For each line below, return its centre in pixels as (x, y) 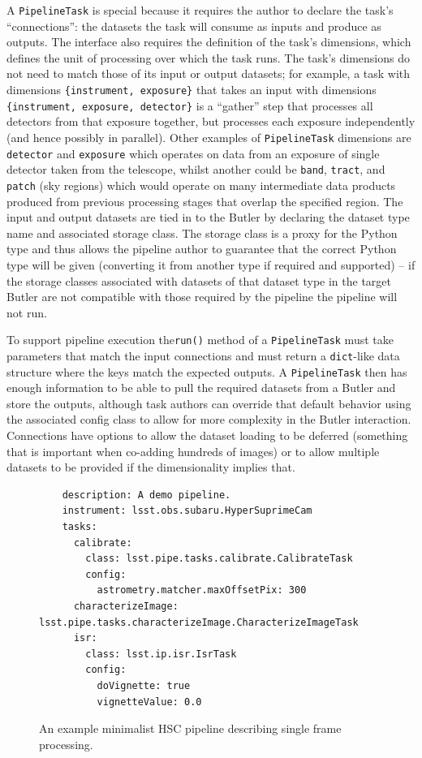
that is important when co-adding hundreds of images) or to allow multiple (193, 451)
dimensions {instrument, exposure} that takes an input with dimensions (192, 90)
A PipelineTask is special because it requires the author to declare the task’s (200, 10)
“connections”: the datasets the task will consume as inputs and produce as (194, 26)
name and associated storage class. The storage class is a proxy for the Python (202, 233)
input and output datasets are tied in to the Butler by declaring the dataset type (208, 217)
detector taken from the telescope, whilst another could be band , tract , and (196, 169)
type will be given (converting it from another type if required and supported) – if (211, 264)
